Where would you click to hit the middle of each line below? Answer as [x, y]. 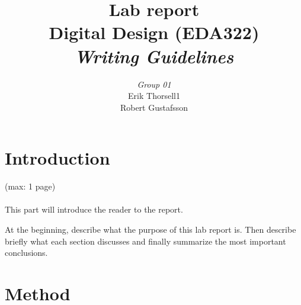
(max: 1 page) [30, 186]
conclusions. [26, 253]
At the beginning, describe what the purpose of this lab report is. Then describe [150, 229]
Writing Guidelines [154, 56]
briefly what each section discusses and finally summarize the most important [145, 241]
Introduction [57, 158]
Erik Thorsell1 [154, 96]
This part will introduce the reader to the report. [94, 209]
